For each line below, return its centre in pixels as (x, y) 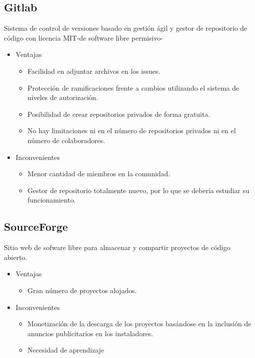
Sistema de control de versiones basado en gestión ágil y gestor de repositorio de (126, 28)
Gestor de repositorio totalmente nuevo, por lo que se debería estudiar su (138, 190)
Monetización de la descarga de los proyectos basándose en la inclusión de (139, 324)
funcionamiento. (51, 200)
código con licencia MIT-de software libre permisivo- (84, 37)
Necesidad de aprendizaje (66, 350)
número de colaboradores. (66, 140)
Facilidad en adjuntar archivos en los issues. (94, 71)
